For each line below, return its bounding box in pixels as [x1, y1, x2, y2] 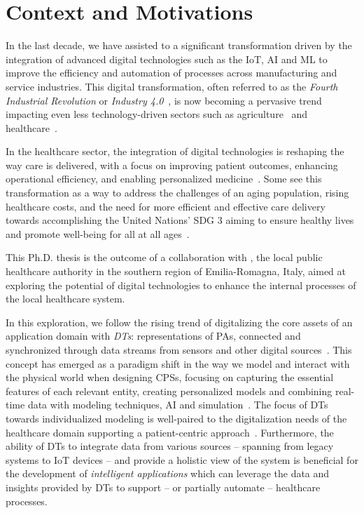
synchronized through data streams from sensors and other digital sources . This [6, 342, 352, 357]
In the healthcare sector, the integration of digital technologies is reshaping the [6, 144, 344, 159]
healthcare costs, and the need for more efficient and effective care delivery [6, 199, 325, 213]
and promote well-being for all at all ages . [6, 226, 190, 241]
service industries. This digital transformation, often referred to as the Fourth [6, 79, 338, 93]
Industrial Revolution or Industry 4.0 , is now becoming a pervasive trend [6, 93, 322, 107]
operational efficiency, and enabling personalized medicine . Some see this [6, 171, 322, 186]
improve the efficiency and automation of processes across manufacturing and [6, 65, 337, 80]
